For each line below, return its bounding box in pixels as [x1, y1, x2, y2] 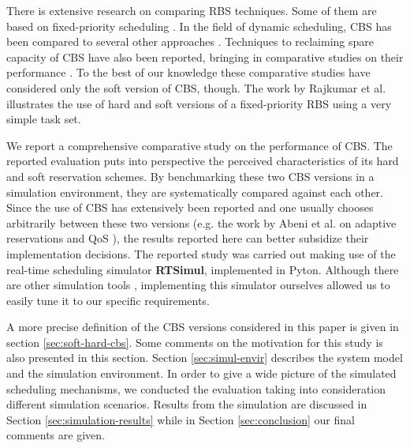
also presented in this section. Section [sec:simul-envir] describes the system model [6, 349, 403, 366]
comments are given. [6, 427, 105, 443]
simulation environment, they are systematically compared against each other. [6, 183, 384, 200]
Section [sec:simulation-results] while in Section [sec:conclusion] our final [6, 411, 355, 427]
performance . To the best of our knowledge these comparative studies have [6, 64, 371, 81]
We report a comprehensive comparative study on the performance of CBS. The [6, 137, 393, 153]
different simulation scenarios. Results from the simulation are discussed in [6, 396, 367, 412]
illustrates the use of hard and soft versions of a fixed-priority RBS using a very [6, 95, 392, 111]
